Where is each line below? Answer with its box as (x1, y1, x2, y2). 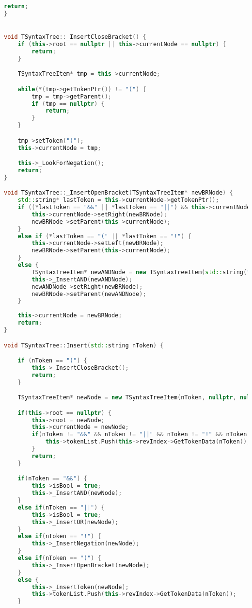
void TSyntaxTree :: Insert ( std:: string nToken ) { (4, 342, 164, 349)
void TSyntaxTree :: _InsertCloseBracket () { (4, 33, 146, 41)
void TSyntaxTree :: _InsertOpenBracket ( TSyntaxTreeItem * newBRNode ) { (4, 189, 233, 197)
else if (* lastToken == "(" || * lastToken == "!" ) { (17, 232, 191, 240)
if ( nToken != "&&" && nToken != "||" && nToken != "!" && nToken (31, 431, 247, 438)
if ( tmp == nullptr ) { (31, 100, 105, 107)
